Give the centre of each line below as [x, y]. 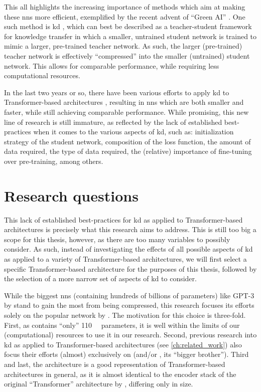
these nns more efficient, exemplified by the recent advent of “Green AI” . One [125, 16]
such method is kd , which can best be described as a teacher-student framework [128, 26]
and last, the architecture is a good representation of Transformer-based [115, 364]
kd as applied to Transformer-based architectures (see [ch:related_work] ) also [123, 344]
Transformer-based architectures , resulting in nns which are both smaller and [124, 102]
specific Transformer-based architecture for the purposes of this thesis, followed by [130, 268]
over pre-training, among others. [54, 161]
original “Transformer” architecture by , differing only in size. [99, 384]
